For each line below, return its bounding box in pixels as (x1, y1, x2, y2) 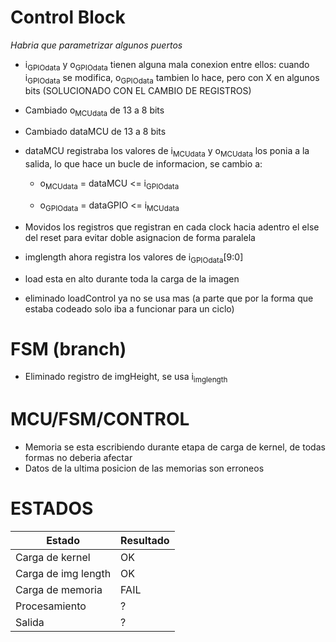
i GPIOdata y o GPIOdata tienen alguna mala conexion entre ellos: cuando (24, 58, 310, 73)
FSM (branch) (10, 337, 127, 360)
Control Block (10, 6, 126, 29)
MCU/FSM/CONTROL (10, 408, 190, 431)
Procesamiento (15, 599, 87, 613)
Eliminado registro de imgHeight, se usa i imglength (24, 371, 228, 385)
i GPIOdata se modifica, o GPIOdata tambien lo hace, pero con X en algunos (24, 71, 320, 86)
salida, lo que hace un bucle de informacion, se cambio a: (24, 158, 263, 170)
